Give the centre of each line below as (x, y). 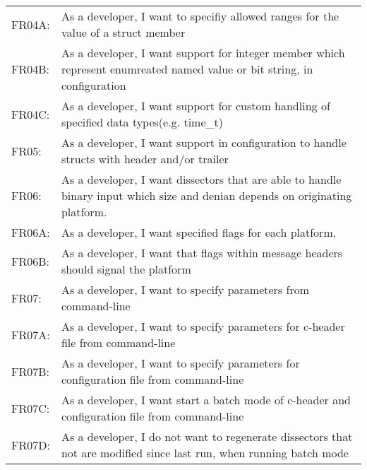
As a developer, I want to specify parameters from (185, 289)
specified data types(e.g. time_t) (142, 122)
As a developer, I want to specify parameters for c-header (203, 326)
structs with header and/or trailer (145, 159)
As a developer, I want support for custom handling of (195, 106)
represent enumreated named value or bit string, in (187, 69)
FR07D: (31, 445)
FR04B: (31, 69)
